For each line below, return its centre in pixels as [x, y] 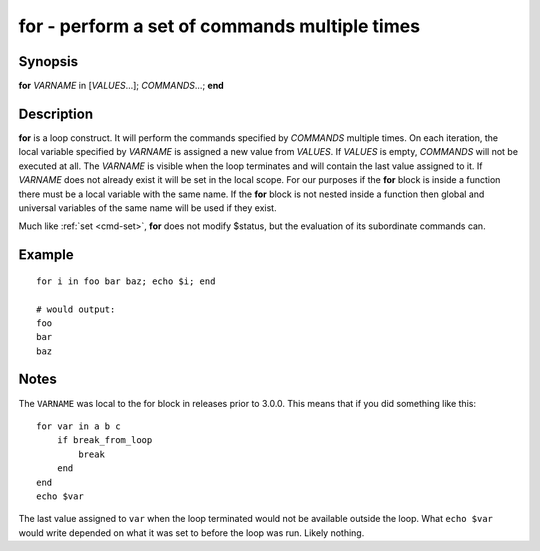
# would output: [76, 309]
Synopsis [48, 61]
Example [46, 255]
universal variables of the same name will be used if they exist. [147, 207]
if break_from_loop [104, 440]
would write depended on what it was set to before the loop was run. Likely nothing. [191, 532]
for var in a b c [78, 426]
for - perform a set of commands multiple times [219, 26]
